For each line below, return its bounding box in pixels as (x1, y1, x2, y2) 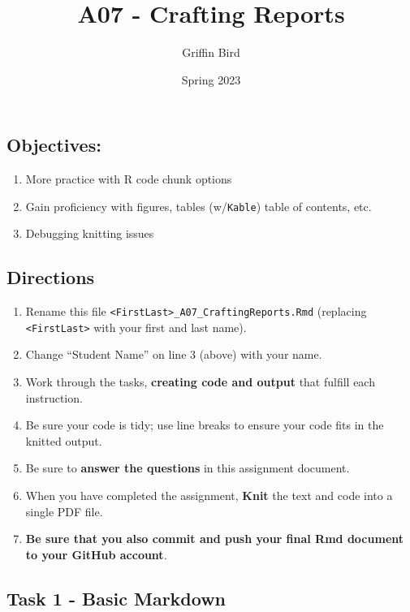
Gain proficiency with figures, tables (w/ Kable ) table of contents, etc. (25, 197, 372, 214)
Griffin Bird (182, 44, 240, 61)
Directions (6, 265, 95, 290)
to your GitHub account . (25, 545, 167, 562)
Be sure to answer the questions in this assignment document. (25, 459, 350, 476)
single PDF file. (25, 502, 103, 519)
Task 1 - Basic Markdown (6, 585, 227, 610)
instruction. (25, 389, 83, 406)
